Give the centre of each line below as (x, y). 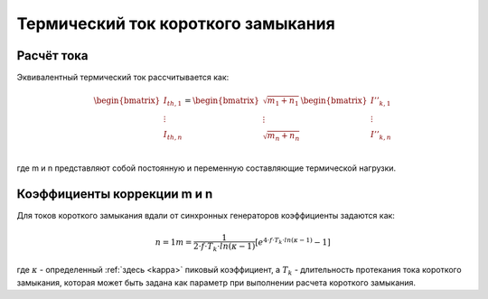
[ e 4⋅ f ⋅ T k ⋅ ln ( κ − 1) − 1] (292, 242)
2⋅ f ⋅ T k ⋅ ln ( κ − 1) (224, 247)
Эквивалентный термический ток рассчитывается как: (123, 78)
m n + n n (283, 137)
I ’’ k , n (381, 135)
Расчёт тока (52, 56)
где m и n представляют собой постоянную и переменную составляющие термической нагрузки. (206, 168)
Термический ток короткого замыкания (176, 23)
